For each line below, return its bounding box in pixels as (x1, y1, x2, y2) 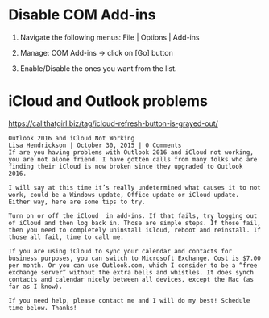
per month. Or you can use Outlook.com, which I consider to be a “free (8, 261, 258, 270)
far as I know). (8, 282, 63, 291)
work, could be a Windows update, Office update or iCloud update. (8, 190, 240, 199)
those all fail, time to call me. (8, 232, 125, 241)
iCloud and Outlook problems (8, 92, 208, 111)
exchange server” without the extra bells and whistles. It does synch (8, 268, 254, 276)
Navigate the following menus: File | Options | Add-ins (19, 32, 200, 42)
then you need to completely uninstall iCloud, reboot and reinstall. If (8, 226, 262, 234)
